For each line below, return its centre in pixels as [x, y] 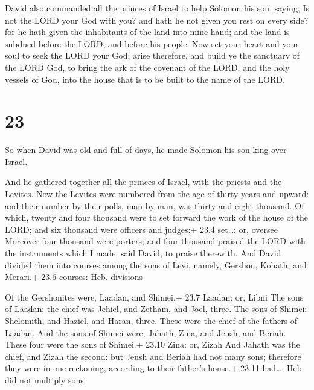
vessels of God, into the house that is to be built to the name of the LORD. [145, 79]
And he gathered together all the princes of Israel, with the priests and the [143, 182]
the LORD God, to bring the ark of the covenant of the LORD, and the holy [147, 67]
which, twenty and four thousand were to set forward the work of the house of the [157, 217]
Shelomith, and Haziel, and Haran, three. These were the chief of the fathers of [151, 320]
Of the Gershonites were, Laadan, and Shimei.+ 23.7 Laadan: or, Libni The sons [154, 297]
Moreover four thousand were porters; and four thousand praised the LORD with [155, 241]
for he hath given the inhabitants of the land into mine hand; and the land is [147, 32]
